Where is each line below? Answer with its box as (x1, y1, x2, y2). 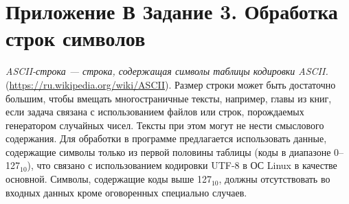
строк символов (5, 24, 146, 52)
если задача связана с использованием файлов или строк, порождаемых (5, 104, 304, 119)
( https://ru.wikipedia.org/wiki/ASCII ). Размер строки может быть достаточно (5, 77, 336, 91)
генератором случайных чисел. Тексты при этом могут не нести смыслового (5, 117, 324, 132)
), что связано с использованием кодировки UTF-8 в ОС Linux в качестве (27, 158, 337, 172)
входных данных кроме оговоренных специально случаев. (5, 185, 247, 199)
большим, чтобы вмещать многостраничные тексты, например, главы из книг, (5, 91, 332, 105)
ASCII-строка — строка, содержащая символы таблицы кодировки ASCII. (5, 64, 328, 78)
